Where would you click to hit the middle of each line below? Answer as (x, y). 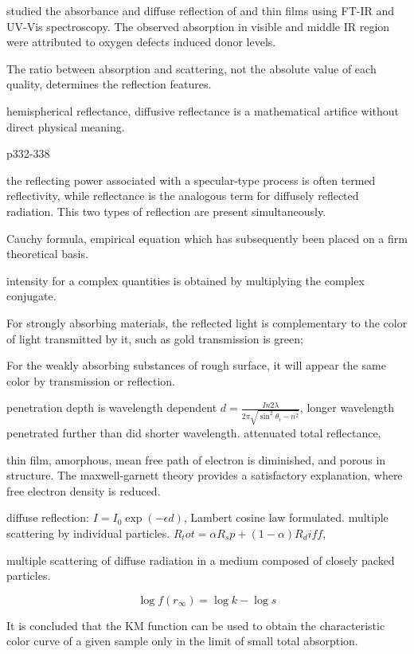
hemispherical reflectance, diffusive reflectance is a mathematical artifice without (203, 110)
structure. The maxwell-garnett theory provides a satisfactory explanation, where (205, 475)
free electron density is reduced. (84, 490)
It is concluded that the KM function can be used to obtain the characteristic (196, 625)
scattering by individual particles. (88, 533)
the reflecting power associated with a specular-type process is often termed (191, 180)
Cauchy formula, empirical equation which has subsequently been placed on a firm (207, 238)
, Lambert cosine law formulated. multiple (286, 517)
